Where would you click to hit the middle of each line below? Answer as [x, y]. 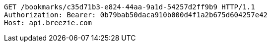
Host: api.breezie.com [48, 23]
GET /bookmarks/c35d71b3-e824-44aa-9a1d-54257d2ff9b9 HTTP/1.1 [130, 7]
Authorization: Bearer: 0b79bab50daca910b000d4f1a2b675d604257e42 [136, 15]
